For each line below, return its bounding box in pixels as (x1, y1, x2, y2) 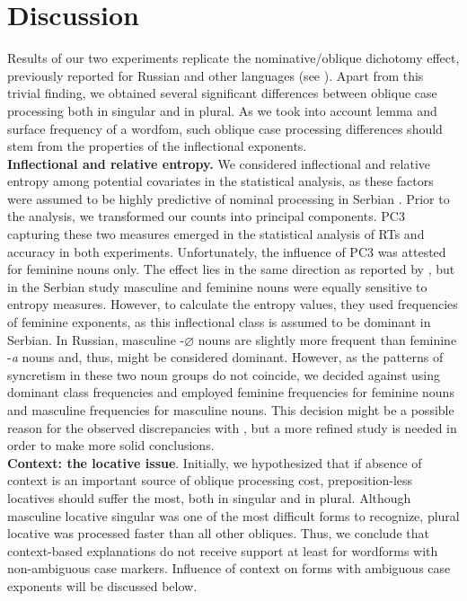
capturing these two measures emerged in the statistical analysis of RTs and (7, 225, 425, 243)
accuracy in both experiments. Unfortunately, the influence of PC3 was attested (7, 242, 446, 261)
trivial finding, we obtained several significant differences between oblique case (7, 84, 437, 102)
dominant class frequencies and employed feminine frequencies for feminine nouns (7, 383, 454, 402)
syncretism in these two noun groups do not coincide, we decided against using (7, 365, 440, 384)
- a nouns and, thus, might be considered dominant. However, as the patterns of (7, 348, 444, 367)
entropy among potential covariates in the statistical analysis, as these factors (7, 172, 434, 190)
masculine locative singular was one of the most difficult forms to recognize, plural (7, 506, 460, 525)
